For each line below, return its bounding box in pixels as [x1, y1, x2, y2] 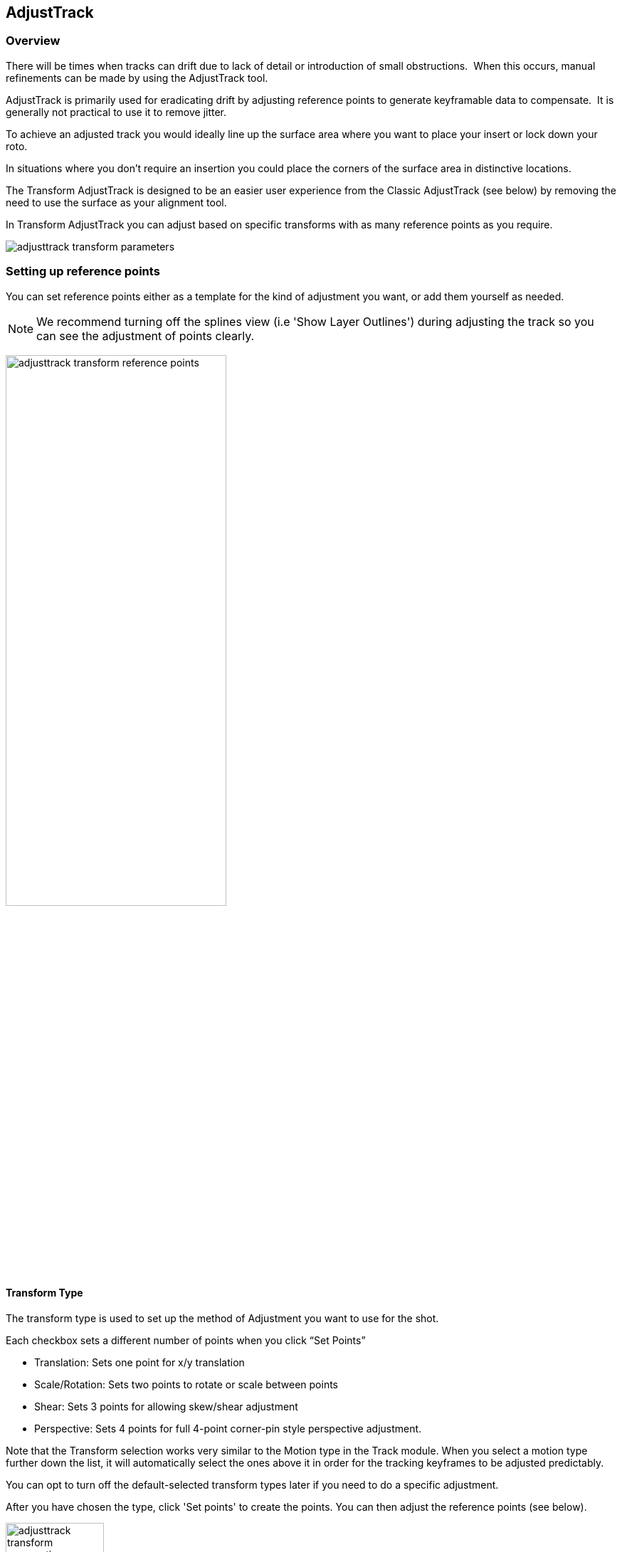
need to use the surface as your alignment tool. [6, 196, 227, 208]
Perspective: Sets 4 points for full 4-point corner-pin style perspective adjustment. [34, 1422, 422, 1435]
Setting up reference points [6, 264, 160, 279]
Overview [6, 33, 60, 48]
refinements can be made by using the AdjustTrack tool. [6, 71, 268, 84]
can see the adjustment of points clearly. [36, 328, 255, 343]
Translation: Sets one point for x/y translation [34, 1356, 245, 1368]
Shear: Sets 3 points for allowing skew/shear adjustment [34, 1400, 298, 1413]
